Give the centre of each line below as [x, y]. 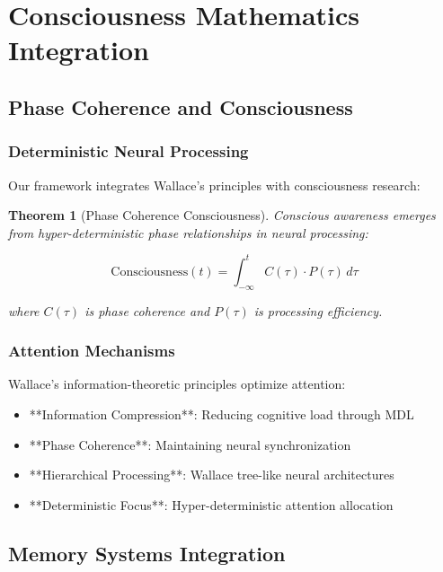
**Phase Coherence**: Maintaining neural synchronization [190, 444]
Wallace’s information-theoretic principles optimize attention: [177, 384]
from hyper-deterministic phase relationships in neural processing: [188, 232]
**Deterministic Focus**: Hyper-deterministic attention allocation [211, 504]
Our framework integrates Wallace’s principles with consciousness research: [214, 185]
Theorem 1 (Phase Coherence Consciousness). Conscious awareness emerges [222, 215]
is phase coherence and [147, 310]
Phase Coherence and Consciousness [181, 106]
